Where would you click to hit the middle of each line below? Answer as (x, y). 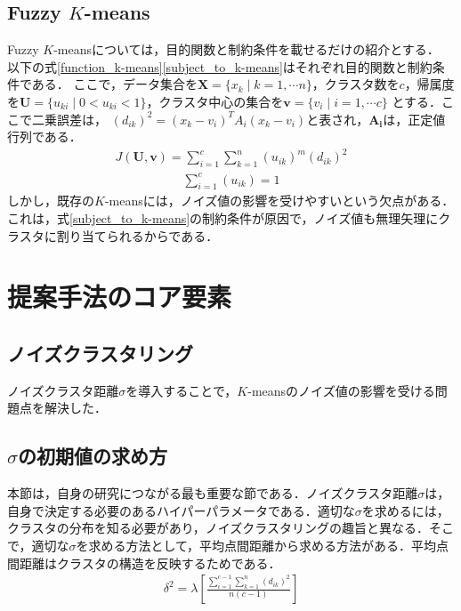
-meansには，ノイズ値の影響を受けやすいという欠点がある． (279, 201)
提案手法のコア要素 (120, 297)
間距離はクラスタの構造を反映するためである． (144, 563)
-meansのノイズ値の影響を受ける (341, 390)
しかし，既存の (51, 201)
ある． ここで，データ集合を (114, 84)
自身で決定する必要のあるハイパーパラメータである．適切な (181, 510)
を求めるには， (405, 510)
